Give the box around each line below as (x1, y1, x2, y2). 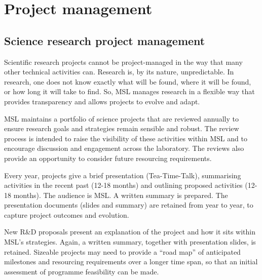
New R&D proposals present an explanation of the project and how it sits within (4, 226, 255, 237)
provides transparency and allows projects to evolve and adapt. (4, 96, 200, 106)
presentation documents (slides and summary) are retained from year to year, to (4, 199, 253, 210)
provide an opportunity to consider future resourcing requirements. (4, 152, 212, 163)
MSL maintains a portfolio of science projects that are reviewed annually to (4, 113, 239, 124)
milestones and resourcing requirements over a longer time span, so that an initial (4, 256, 258, 267)
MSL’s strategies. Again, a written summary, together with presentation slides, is (4, 236, 256, 247)
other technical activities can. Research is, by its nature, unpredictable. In (4, 66, 234, 77)
